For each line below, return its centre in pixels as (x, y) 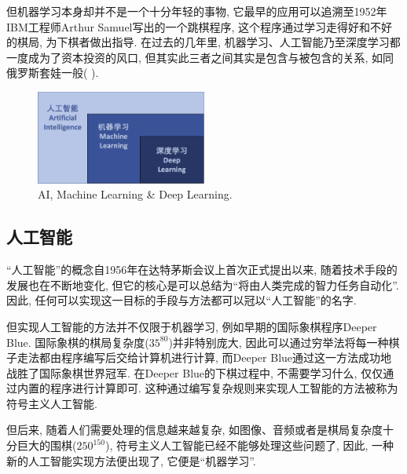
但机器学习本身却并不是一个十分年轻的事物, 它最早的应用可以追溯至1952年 (197, 11)
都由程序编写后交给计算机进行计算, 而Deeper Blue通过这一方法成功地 (215, 357)
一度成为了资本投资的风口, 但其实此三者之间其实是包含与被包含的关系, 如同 (200, 57)
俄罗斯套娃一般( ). (53, 73)
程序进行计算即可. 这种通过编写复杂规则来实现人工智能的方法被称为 (224, 388)
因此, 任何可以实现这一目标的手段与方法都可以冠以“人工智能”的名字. (181, 300)
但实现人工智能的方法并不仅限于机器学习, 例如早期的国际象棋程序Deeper (192, 326)
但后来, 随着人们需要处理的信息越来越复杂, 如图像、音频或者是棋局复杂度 (195, 430)
